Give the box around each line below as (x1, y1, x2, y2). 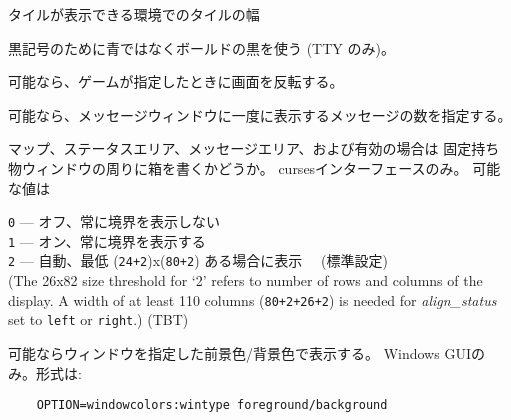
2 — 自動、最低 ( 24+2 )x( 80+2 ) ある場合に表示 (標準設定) (8, 250, 388, 271)
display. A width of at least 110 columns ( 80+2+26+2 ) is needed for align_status (8, 289, 497, 310)
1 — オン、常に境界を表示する (8, 230, 206, 251)
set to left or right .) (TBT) (8, 309, 189, 330)
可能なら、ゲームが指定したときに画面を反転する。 (8, 71, 344, 92)
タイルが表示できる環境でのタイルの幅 (8, 4, 260, 24)
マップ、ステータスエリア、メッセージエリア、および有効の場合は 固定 (8, 138, 472, 159)
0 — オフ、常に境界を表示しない (8, 211, 220, 232)
